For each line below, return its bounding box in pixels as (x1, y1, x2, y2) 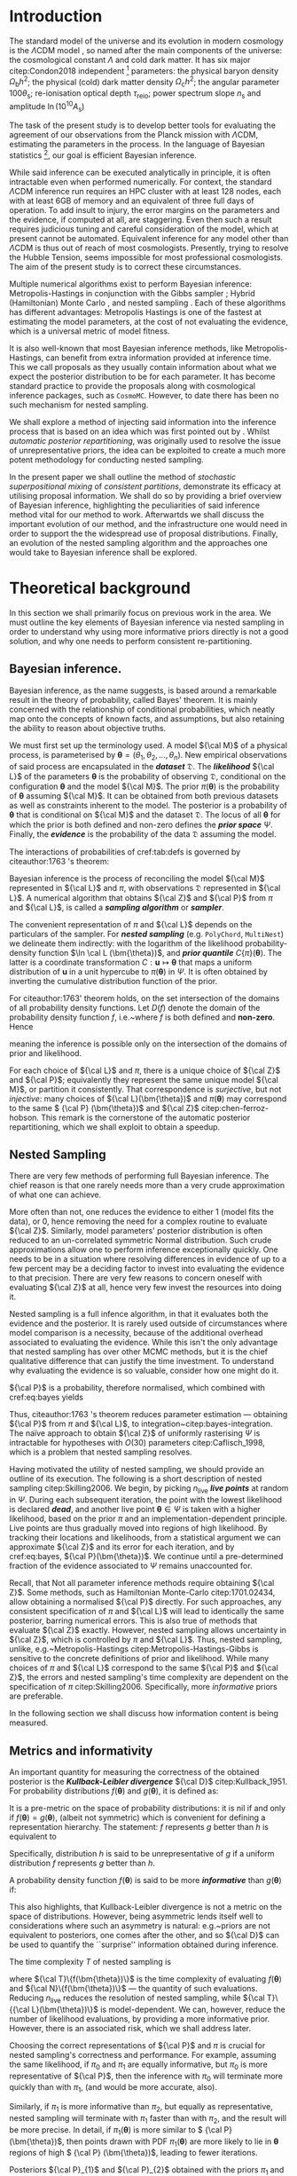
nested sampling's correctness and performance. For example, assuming (9, 2049, 277, 2060)
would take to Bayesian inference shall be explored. (9, 547, 198, 557)
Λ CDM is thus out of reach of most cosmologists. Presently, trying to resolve (9, 242, 289, 253)
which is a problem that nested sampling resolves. (9, 1447, 192, 1457)
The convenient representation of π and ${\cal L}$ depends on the (9, 918, 253, 929)
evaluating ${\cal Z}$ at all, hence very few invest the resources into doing (9, 1282, 282, 1293)
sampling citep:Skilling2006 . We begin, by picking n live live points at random (9, 1483, 289, 1496)
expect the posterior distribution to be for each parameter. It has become (9, 371, 277, 382)
